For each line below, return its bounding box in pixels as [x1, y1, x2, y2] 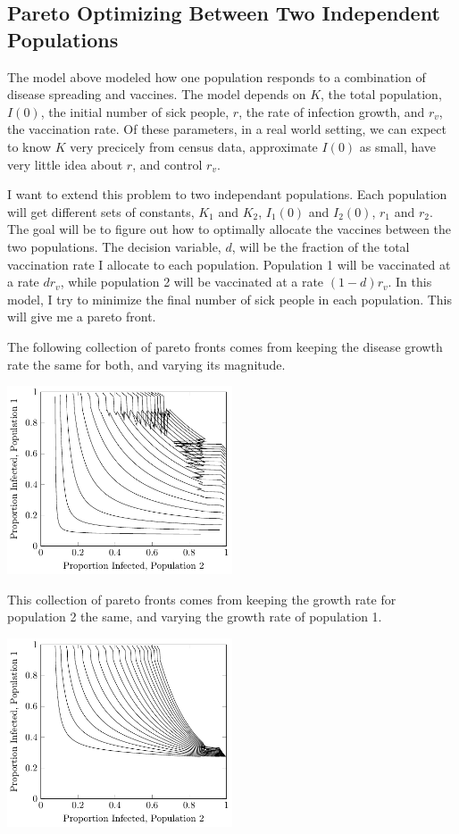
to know [7, 137, 51, 155]
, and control [132, 154, 203, 173]
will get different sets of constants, [7, 202, 195, 221]
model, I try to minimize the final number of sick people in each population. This [7, 289, 453, 308]
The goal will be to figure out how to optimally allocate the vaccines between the [7, 220, 452, 238]
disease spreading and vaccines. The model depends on [7, 85, 306, 104]
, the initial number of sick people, [40, 102, 229, 121]
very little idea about [7, 154, 123, 173]
